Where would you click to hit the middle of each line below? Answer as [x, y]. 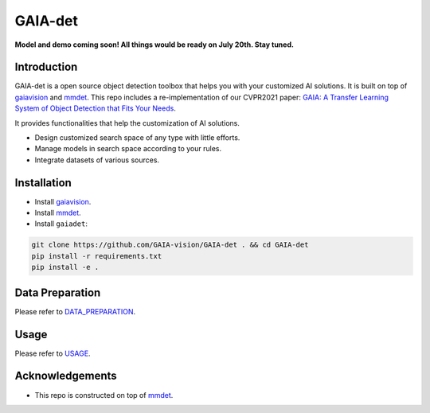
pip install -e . [65, 267]
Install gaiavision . [63, 201]
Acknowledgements [66, 376]
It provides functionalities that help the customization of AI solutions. [127, 123]
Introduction [46, 67]
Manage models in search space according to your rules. [128, 149]
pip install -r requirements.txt [97, 256]
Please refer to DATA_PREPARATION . [75, 311]
